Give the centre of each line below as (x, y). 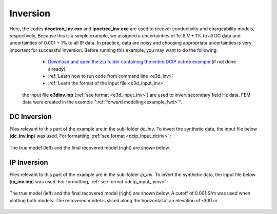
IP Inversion (29, 162)
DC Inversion (31, 116)
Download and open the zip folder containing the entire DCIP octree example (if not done (142, 62)
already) (57, 69)
